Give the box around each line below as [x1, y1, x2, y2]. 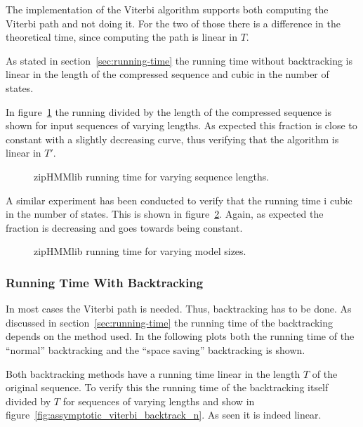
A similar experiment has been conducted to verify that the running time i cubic [6, 192, 352, 207]
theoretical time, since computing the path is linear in [6, 29, 238, 44]
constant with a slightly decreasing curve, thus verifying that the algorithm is [6, 131, 339, 146]
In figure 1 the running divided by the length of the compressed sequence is [6, 104, 331, 119]
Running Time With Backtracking [6, 273, 204, 291]
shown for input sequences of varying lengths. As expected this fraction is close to [6, 118, 357, 133]
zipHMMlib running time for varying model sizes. [34, 244, 246, 258]
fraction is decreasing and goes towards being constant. [6, 220, 243, 235]
